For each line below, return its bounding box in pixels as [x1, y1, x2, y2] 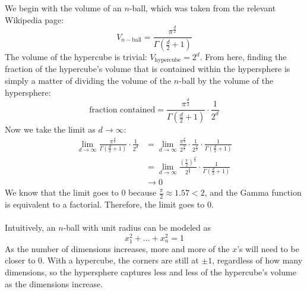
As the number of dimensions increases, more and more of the [5, 242, 230, 255]
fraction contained [89, 105, 156, 114]
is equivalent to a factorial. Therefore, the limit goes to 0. [5, 197, 214, 210]
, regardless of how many [212, 254, 303, 266]
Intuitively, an [5, 221, 56, 234]
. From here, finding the [200, 51, 287, 63]
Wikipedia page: [5, 13, 64, 26]
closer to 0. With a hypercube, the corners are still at [5, 254, 199, 266]
